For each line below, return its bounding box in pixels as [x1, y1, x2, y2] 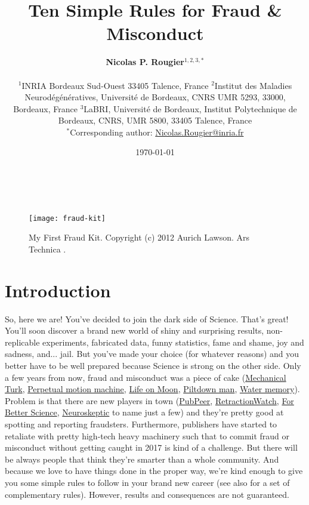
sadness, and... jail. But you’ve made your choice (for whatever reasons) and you [5, 347, 299, 360]
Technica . [29, 242, 66, 255]
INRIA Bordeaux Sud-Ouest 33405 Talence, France [21, 79, 209, 91]
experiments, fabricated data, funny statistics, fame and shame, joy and [42, 335, 304, 348]
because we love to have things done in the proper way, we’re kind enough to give [5, 464, 303, 477]
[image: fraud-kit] [29, 214, 106, 223]
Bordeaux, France [13, 102, 78, 115]
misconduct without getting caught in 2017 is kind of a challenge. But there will [5, 441, 298, 454]
